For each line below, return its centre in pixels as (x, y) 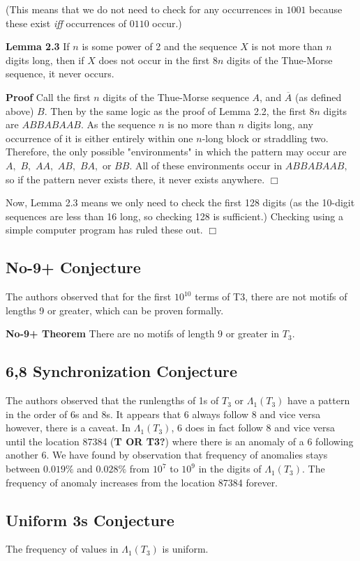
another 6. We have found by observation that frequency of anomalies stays (167, 455)
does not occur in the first (154, 60)
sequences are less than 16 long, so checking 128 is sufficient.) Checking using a (174, 216)
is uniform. (185, 549)
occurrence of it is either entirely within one (99, 138)
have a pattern (319, 400)
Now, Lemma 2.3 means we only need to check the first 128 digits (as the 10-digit (180, 202)
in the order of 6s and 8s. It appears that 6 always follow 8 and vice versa (163, 414)
